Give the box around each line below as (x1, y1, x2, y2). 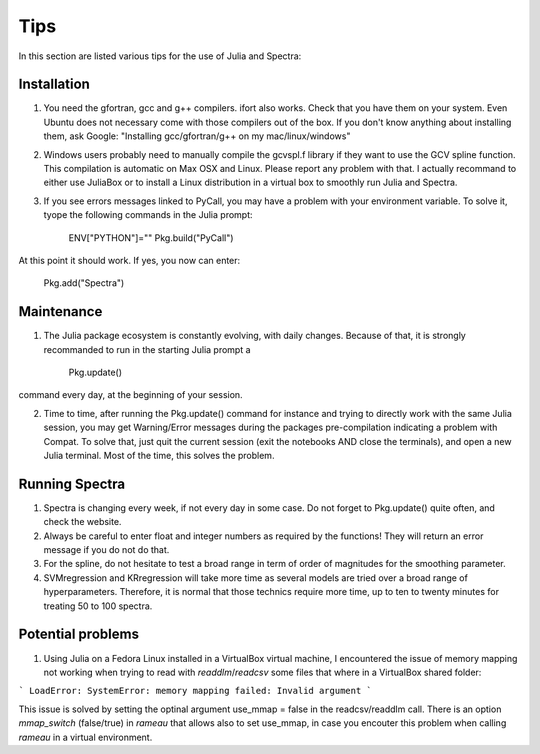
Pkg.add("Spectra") (43, 277, 125, 289)
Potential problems (18, 626, 140, 643)
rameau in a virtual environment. (18, 731, 153, 743)
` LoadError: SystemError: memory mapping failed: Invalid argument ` (18, 685, 372, 697)
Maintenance (18, 303, 103, 320)
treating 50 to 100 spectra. (43, 600, 153, 612)
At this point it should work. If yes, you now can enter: (18, 254, 241, 266)
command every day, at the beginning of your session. (18, 389, 244, 401)
